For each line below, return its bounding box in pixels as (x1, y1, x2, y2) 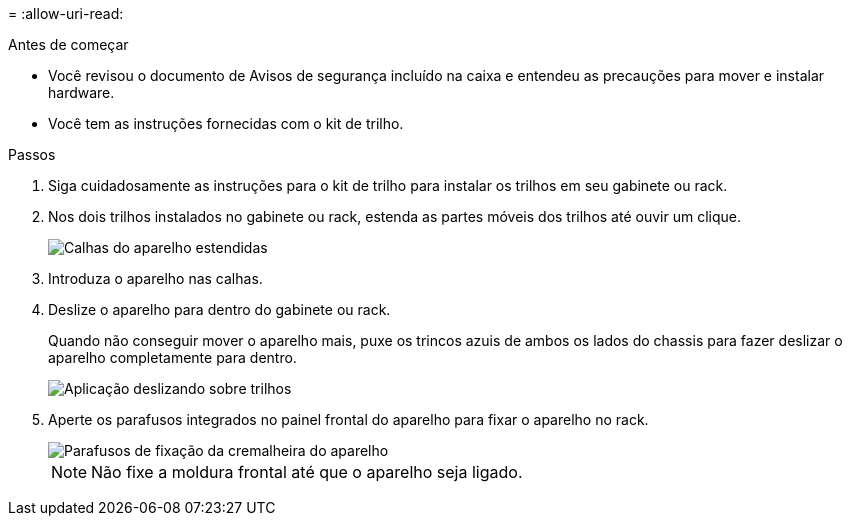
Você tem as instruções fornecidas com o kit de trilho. (48, 115, 404, 132)
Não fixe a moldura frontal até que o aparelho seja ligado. (91, 462, 523, 482)
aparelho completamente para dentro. (48, 349, 297, 366)
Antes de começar (8, 36, 129, 53)
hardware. (48, 84, 115, 101)
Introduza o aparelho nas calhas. (48, 270, 263, 287)
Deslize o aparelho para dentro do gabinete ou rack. (48, 301, 391, 318)
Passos (8, 146, 56, 163)
